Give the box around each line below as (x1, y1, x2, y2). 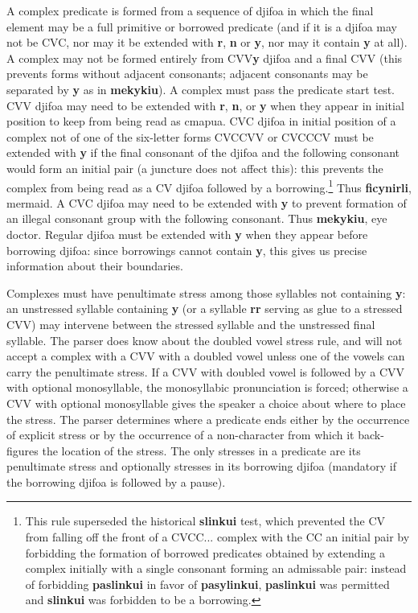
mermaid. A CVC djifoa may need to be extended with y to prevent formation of (6, 194, 407, 211)
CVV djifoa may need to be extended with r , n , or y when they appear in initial (6, 97, 404, 113)
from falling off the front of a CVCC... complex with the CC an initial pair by (25, 529, 410, 545)
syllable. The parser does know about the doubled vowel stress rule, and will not (6, 331, 403, 348)
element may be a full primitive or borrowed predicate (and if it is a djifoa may (6, 18, 397, 35)
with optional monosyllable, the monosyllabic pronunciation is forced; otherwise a (6, 379, 408, 396)
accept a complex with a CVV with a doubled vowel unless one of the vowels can (6, 348, 405, 364)
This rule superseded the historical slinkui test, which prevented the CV (25, 512, 386, 529)
